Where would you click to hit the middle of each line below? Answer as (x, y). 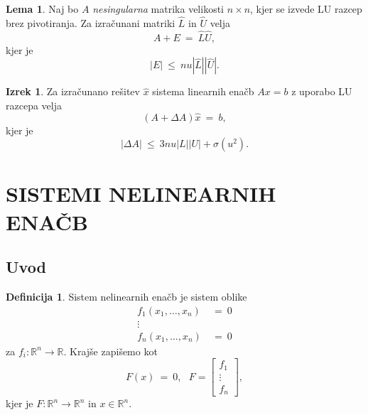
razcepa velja (34, 105)
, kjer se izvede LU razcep (306, 9)
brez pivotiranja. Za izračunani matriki (91, 22)
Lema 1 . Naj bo (42, 9)
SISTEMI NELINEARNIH (141, 194)
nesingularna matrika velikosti (158, 9)
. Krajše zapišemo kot (110, 351)
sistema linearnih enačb (203, 91)
